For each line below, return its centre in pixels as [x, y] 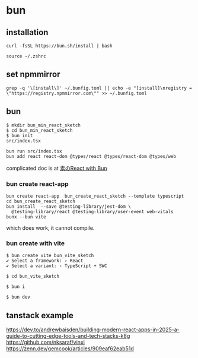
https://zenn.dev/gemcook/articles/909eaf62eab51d [70, 349]
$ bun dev [18, 297]
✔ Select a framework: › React [45, 261]
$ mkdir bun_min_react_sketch [44, 125]
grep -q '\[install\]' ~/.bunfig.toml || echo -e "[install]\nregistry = [99, 88]
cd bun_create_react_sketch [41, 201]
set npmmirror [33, 75]
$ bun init [20, 135]
